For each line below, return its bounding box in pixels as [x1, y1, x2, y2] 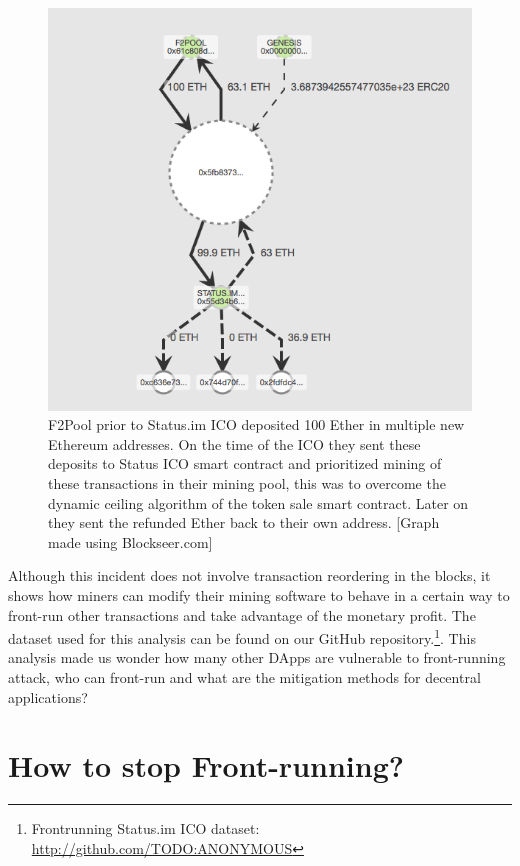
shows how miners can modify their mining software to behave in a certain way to [8, 584, 510, 605]
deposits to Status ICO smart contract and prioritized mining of [48, 453, 442, 474]
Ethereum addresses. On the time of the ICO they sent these [48, 433, 421, 454]
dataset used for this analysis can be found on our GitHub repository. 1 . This [8, 625, 476, 648]
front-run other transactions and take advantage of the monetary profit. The [8, 604, 476, 625]
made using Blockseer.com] [48, 531, 213, 552]
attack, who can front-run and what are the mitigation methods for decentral [8, 667, 481, 688]
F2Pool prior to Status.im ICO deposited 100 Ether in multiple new [48, 414, 465, 435]
